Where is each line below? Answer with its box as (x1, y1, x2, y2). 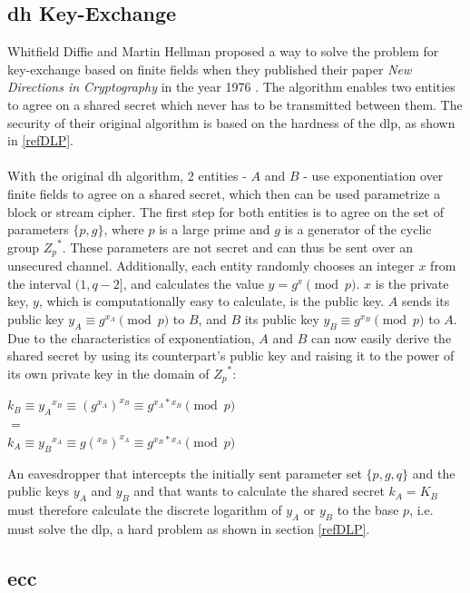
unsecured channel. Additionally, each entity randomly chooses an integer (7, 256, 415, 275)
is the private (375, 273, 449, 292)
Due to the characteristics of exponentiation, (7, 328, 255, 347)
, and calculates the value (122, 273, 264, 292)
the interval (7, 273, 72, 292)
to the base (337, 499, 399, 519)
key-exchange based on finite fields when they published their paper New (7, 59, 412, 78)
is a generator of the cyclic (284, 220, 432, 239)
